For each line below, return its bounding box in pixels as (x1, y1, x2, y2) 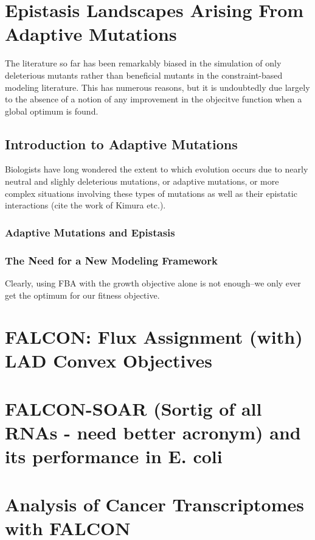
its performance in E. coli (5, 444, 223, 469)
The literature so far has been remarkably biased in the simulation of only (5, 57, 282, 69)
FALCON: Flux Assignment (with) (5, 324, 303, 349)
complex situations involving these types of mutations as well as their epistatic (5, 187, 297, 199)
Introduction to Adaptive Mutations (5, 134, 238, 153)
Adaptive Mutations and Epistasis (5, 224, 175, 240)
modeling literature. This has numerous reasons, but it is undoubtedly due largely (5, 80, 310, 93)
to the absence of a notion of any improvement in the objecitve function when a (5, 93, 302, 105)
